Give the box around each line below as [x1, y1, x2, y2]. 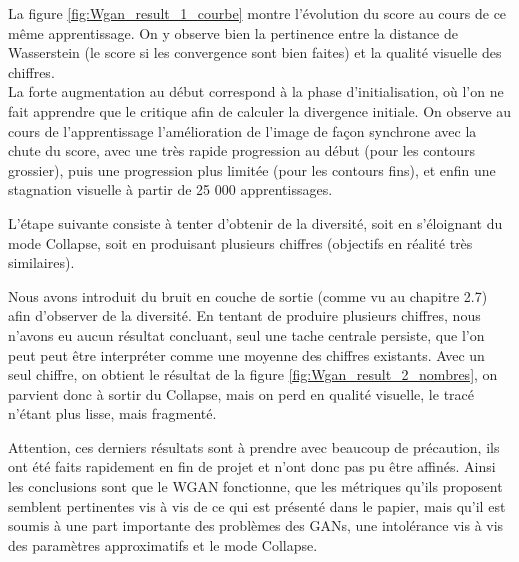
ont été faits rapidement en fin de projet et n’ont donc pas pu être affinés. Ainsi [8, 456, 496, 477]
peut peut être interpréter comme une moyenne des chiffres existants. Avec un [8, 344, 485, 365]
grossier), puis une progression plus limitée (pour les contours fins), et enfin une [8, 159, 496, 180]
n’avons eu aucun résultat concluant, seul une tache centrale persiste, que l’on [8, 324, 485, 345]
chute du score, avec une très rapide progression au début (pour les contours [8, 140, 475, 161]
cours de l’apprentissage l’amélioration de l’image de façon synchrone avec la [8, 120, 477, 141]
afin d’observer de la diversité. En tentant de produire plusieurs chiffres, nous [8, 305, 481, 326]
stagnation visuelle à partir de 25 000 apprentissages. [8, 179, 333, 200]
